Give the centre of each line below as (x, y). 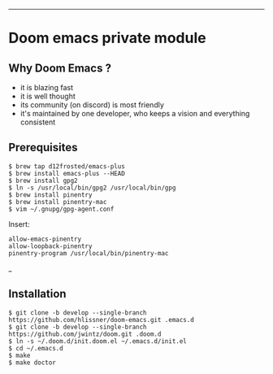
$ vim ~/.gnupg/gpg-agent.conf (61, 209)
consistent (38, 122)
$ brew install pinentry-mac (58, 202)
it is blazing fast (46, 87)
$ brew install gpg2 (43, 180)
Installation (37, 294)
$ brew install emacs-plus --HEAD (67, 173)
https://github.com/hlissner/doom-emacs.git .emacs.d (102, 320)
